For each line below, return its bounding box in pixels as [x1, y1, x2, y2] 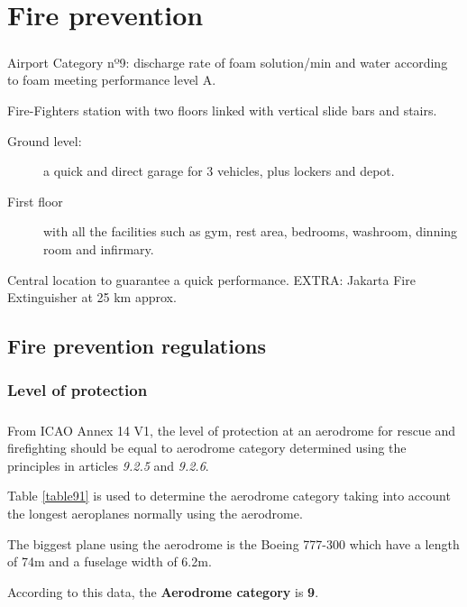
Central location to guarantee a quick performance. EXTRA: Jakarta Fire [7, 270, 416, 289]
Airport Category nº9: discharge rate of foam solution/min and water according [7, 52, 448, 71]
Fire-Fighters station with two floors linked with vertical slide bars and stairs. [7, 100, 437, 119]
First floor [7, 191, 63, 210]
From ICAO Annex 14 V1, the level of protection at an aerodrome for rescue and [7, 420, 456, 439]
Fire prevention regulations [7, 332, 266, 360]
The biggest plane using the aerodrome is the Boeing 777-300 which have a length [7, 534, 460, 553]
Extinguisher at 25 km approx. [7, 288, 177, 307]
